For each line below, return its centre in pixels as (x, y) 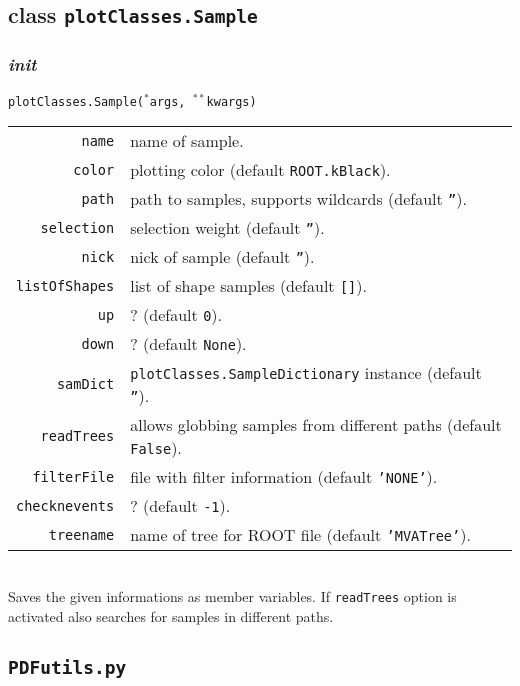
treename (81, 534)
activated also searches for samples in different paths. (171, 615)
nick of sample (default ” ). (222, 257)
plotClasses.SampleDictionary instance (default (306, 373)
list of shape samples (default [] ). (248, 286)
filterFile (73, 476)
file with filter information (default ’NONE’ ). (284, 477)
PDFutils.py (67, 667)
